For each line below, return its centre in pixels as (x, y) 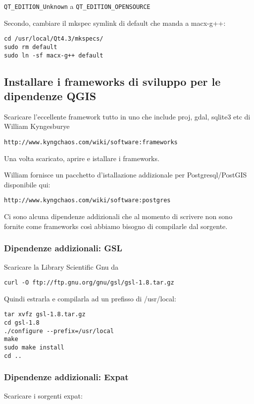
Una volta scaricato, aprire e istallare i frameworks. (82, 158)
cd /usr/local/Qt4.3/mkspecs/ (54, 39)
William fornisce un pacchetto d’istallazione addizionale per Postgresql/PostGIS (126, 175)
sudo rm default (31, 47)
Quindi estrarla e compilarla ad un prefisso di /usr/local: (90, 298)
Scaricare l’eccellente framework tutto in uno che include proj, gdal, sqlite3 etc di (127, 116)
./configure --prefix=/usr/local (59, 331)
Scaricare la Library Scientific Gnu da (61, 266)
